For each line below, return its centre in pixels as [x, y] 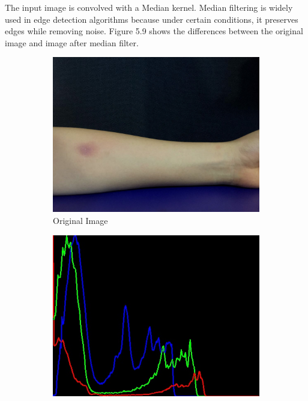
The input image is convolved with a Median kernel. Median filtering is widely [149, 7]
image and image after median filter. [72, 42]
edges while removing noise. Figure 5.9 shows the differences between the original [154, 31]
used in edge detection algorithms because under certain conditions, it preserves [152, 19]
